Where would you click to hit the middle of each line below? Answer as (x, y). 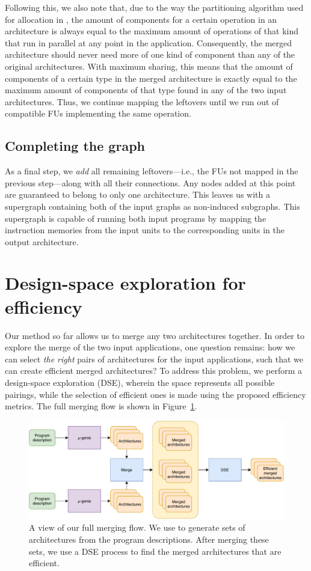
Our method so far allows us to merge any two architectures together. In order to (155, 335)
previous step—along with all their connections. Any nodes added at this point (150, 182)
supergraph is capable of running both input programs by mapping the (136, 218)
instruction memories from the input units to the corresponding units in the (145, 230)
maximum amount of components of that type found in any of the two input (146, 90)
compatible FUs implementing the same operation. (98, 113)
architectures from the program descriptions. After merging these (149, 539)
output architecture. (42, 241)
